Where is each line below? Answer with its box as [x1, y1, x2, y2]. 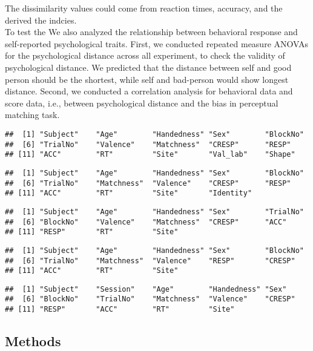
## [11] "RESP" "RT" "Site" [5, 228, 179, 237]
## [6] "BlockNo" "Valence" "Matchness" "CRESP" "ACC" [5, 217, 287, 226]
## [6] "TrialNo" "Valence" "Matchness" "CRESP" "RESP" [5, 140, 291, 149]
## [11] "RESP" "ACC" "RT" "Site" [5, 305, 235, 314]
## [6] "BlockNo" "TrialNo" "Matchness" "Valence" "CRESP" [5, 295, 295, 304]
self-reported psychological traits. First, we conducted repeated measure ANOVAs [5, 37, 308, 50]
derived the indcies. [5, 13, 77, 26]
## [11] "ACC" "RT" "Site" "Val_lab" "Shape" [5, 150, 295, 159]
